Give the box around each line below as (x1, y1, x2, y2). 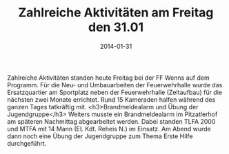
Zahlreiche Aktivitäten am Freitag (18, 5, 214, 21)
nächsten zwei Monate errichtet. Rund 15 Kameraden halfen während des (7, 95, 216, 104)
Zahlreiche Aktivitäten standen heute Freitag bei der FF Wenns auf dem (7, 74, 210, 82)
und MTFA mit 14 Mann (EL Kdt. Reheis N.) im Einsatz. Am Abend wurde (7, 124, 212, 133)
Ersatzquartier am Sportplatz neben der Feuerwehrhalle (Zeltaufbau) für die (7, 88, 223, 96)
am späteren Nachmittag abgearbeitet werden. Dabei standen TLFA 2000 (7, 117, 216, 125)
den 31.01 (88, 19, 144, 35)
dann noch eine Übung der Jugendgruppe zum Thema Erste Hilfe (7, 132, 193, 140)
